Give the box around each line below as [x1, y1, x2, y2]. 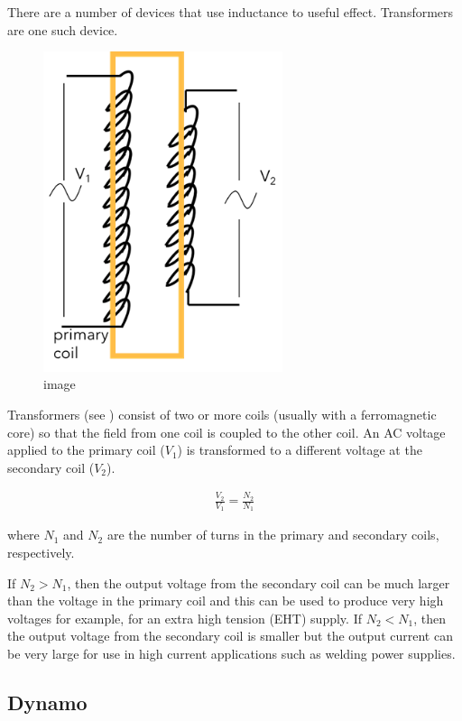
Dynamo [7, 688, 88, 716]
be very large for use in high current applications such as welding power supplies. [7, 643, 456, 662]
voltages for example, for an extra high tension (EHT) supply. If [7, 608, 362, 627]
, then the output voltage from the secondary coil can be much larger [67, 573, 450, 592]
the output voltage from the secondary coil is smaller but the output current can [7, 626, 453, 645]
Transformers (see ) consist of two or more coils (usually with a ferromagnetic [7, 404, 437, 423]
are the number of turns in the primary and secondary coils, [106, 525, 439, 544]
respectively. [7, 542, 75, 561]
